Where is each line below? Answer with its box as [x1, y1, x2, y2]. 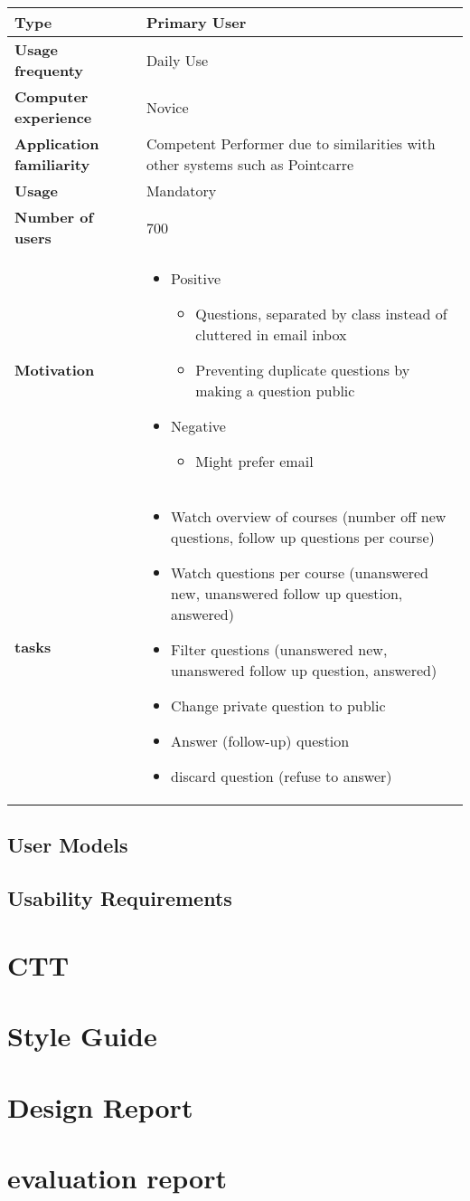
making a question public [195, 380, 355, 401]
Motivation [14, 359, 95, 380]
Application [14, 133, 99, 154]
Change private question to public [171, 695, 386, 716]
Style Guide [7, 1017, 157, 1054]
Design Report [7, 1088, 193, 1125]
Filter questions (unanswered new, [171, 639, 388, 660]
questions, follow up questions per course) [171, 527, 435, 548]
